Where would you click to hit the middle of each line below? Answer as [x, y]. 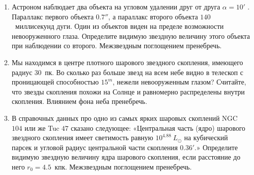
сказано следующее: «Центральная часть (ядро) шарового [158, 128]
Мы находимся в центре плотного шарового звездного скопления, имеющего [127, 62]
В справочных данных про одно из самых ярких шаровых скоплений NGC [125, 118]
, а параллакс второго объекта [153, 16]
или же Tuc [42, 128]
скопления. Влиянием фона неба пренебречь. [79, 101]
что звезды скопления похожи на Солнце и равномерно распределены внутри [128, 91]
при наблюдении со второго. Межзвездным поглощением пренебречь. [117, 45]
